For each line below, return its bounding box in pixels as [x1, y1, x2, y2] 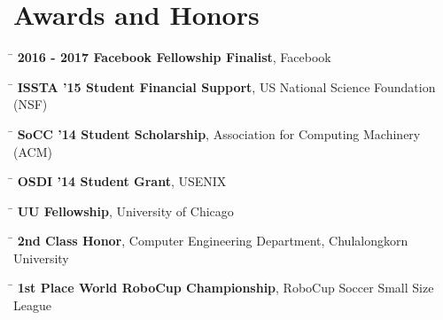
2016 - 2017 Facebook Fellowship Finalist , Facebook [17, 48, 331, 66]
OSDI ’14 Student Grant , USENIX [17, 172, 227, 191]
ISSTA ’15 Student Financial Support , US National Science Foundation [17, 77, 436, 96]
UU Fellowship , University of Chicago [17, 201, 234, 220]
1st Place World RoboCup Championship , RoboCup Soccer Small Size [17, 278, 434, 297]
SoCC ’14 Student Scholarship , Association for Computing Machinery [17, 124, 421, 143]
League [13, 296, 51, 315]
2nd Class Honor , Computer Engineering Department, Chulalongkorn [17, 231, 408, 250]
